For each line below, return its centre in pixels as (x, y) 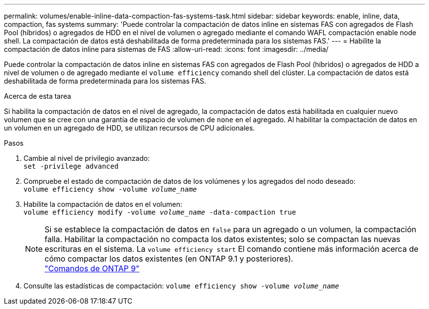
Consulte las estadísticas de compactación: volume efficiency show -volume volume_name (181, 286)
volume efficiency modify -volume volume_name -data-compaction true (160, 212)
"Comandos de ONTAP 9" (92, 268)
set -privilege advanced (71, 166)
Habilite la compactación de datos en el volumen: (103, 204)
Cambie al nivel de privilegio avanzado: (87, 158)
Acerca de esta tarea (38, 96)
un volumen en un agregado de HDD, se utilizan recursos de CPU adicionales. (130, 128)
